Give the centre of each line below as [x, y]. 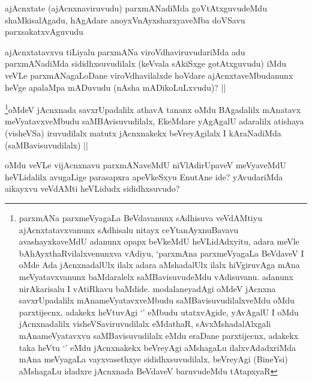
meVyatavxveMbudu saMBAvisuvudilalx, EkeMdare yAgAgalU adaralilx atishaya [154, 121]
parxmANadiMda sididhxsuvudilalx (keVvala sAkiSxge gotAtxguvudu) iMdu [145, 63]
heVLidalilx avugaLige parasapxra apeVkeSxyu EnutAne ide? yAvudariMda [144, 176]
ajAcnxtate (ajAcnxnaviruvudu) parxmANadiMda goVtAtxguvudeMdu [136, 8]
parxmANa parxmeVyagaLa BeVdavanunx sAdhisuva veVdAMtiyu [140, 217]
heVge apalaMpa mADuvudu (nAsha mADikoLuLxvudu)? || [115, 87]
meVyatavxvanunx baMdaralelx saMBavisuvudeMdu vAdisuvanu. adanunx [156, 276]
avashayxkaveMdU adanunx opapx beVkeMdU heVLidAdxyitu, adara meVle [159, 241]
